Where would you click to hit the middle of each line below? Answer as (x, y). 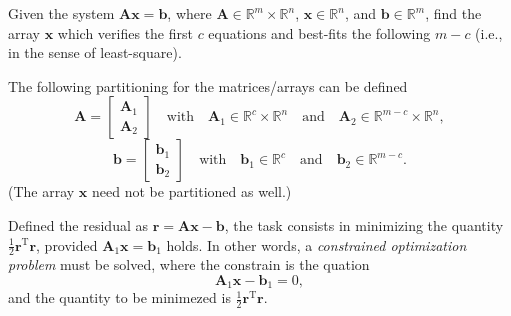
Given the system (61, 13)
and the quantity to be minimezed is (119, 297)
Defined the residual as (78, 224)
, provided (67, 244)
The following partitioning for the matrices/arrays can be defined (208, 85)
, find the (453, 13)
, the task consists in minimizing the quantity (364, 224)
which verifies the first (125, 32)
